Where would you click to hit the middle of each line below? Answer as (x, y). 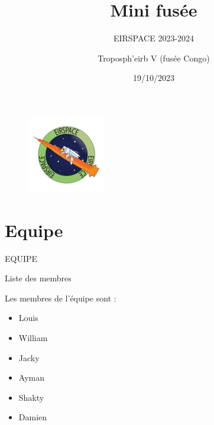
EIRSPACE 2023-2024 (154, 38)
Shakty (31, 397)
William (33, 338)
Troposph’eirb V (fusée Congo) (154, 58)
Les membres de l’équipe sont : (61, 298)
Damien (33, 417)
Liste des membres (38, 278)
